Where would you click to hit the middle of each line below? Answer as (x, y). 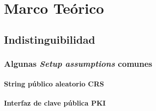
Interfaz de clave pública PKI (55, 102)
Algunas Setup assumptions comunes (78, 64)
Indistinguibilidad (50, 39)
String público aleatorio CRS (54, 83)
